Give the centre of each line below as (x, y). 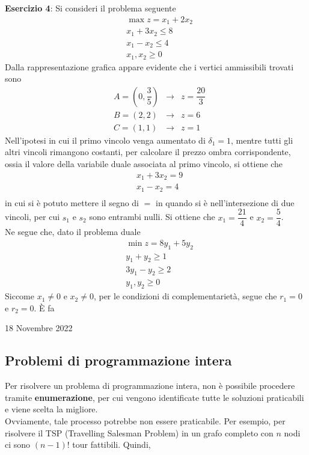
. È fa (44, 307)
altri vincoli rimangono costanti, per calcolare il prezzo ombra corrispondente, (148, 152)
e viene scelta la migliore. (51, 409)
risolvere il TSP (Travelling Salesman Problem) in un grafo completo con (139, 432)
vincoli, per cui (32, 217)
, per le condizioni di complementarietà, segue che (185, 296)
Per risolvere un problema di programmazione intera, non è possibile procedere (150, 386)
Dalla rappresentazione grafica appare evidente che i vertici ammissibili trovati (149, 66)
